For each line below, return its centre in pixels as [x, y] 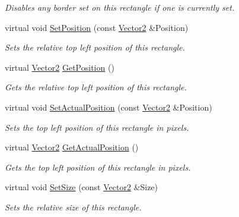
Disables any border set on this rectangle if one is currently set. [120, 7]
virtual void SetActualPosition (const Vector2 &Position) [109, 107]
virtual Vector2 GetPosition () [60, 67]
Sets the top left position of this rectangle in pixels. [97, 127]
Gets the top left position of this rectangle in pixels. [98, 167]
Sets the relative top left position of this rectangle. [95, 47]
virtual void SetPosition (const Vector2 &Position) [97, 27]
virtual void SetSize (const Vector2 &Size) [82, 187]
